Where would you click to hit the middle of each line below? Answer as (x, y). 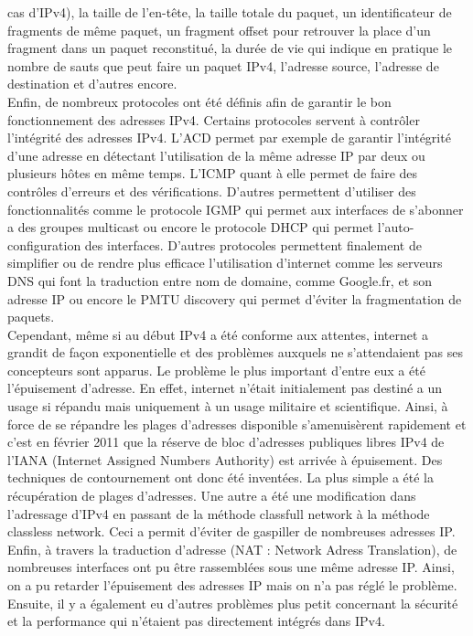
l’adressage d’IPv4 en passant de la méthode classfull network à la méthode (219, 513)
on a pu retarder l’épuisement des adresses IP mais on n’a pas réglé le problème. (232, 585)
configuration (44, 244)
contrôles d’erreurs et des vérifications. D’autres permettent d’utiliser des (212, 191)
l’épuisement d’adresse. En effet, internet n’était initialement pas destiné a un (225, 388)
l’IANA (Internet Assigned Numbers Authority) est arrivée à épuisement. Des (225, 459)
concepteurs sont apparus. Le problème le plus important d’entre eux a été (216, 370)
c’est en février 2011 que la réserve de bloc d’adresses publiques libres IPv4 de (226, 442)
